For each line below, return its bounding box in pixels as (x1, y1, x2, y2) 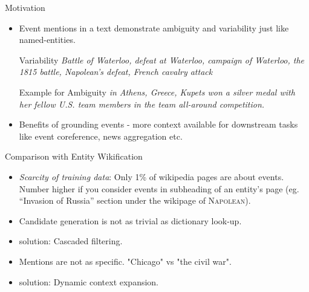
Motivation (5, 1, 45, 13)
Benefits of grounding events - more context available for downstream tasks (19, 118, 298, 131)
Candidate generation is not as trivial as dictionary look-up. (19, 214, 242, 227)
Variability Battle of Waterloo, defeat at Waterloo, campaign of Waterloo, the (19, 53, 305, 66)
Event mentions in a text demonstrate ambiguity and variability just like (19, 21, 289, 34)
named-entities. (19, 33, 76, 46)
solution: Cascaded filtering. (19, 235, 123, 247)
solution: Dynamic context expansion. (19, 275, 159, 288)
